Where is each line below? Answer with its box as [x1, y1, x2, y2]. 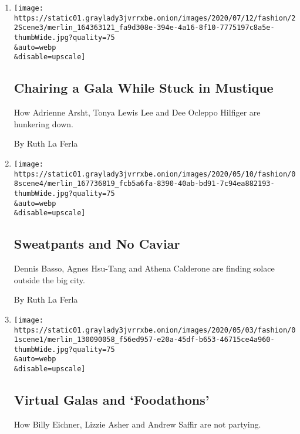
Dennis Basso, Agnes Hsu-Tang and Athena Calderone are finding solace [14, 262, 275, 274]
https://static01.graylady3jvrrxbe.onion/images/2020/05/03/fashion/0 [14, 325, 296, 334]
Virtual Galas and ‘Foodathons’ [14, 391, 210, 409]
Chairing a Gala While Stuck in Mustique [14, 79, 274, 97]
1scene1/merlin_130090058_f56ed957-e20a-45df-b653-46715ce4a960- [14, 335, 275, 344]
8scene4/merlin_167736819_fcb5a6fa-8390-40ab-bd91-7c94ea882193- [14, 179, 275, 188]
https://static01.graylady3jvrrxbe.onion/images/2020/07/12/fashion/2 [14, 13, 296, 22]
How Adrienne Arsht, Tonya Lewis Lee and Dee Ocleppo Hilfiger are [14, 106, 261, 118]
